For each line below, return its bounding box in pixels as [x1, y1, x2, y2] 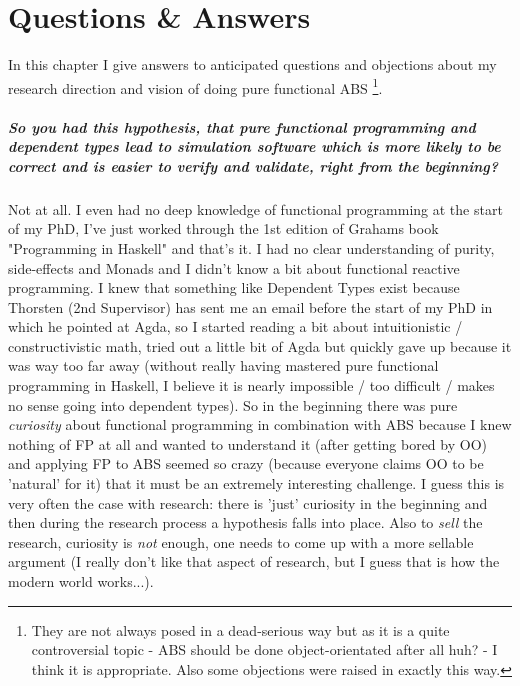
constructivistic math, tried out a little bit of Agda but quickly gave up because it [8, 335, 512, 356]
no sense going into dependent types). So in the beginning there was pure [8, 394, 458, 415]
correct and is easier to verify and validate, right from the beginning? [8, 155, 499, 176]
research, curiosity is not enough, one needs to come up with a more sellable [8, 531, 474, 552]
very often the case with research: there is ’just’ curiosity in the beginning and [8, 492, 488, 513]
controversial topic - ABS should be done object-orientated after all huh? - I [31, 639, 498, 660]
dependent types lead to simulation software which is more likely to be [8, 136, 501, 157]
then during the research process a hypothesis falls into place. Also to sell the [8, 512, 483, 533]
